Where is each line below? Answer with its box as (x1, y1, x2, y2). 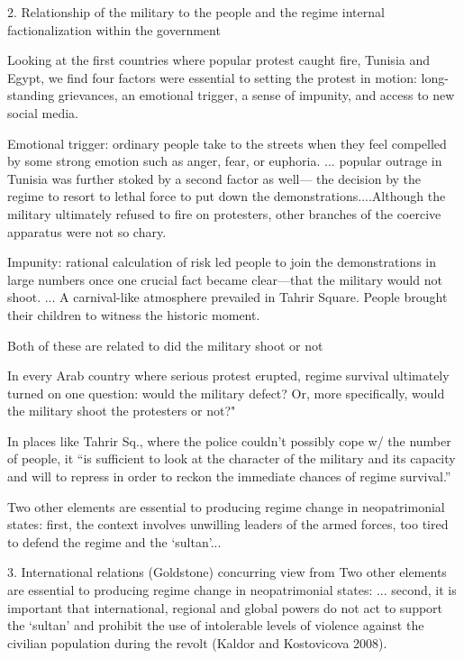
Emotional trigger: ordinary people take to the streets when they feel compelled (7, 133, 447, 152)
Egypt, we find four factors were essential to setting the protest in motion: (7, 68, 417, 87)
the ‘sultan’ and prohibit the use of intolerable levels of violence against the (7, 616, 424, 635)
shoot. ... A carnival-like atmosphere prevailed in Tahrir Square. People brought (7, 288, 448, 307)
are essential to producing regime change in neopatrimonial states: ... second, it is (7, 581, 457, 600)
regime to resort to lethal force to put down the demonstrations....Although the (7, 187, 446, 206)
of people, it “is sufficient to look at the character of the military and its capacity (7, 449, 456, 468)
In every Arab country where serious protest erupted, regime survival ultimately (7, 366, 450, 385)
